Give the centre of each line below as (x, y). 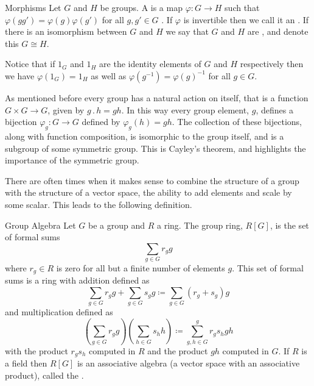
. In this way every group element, (185, 109)
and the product (178, 350)
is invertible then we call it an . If (246, 19)
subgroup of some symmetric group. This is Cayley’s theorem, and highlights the (155, 148)
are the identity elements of (150, 64)
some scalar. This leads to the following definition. (99, 204)
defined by (101, 122)
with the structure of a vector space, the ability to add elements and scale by (148, 192)
